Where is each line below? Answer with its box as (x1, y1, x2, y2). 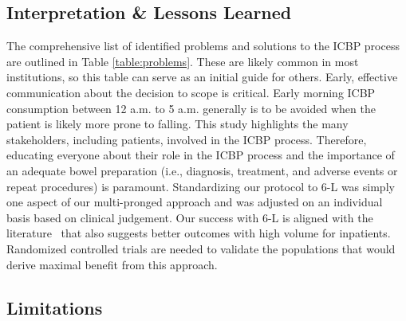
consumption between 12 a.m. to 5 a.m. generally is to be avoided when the (6, 100, 376, 116)
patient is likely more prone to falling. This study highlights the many (6, 115, 349, 132)
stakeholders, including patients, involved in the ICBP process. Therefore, (6, 131, 367, 147)
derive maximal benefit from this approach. (6, 256, 218, 272)
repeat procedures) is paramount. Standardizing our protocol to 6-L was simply (6, 178, 395, 194)
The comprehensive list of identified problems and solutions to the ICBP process (6, 37, 400, 54)
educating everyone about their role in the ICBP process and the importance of (6, 147, 395, 163)
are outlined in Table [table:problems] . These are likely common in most (6, 53, 359, 69)
